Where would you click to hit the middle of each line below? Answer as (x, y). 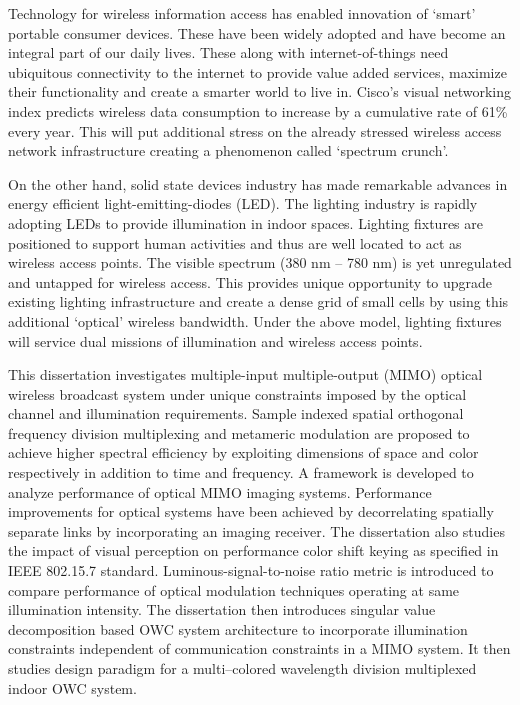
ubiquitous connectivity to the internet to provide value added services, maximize (257, 71)
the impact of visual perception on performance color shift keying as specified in (253, 550)
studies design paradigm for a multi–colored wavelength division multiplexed (242, 668)
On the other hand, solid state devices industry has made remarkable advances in (258, 183)
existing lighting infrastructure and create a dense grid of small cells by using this (258, 301)
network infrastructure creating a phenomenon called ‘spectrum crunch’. (228, 150)
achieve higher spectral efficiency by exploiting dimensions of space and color (243, 452)
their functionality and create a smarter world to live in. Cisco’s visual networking (259, 91)
